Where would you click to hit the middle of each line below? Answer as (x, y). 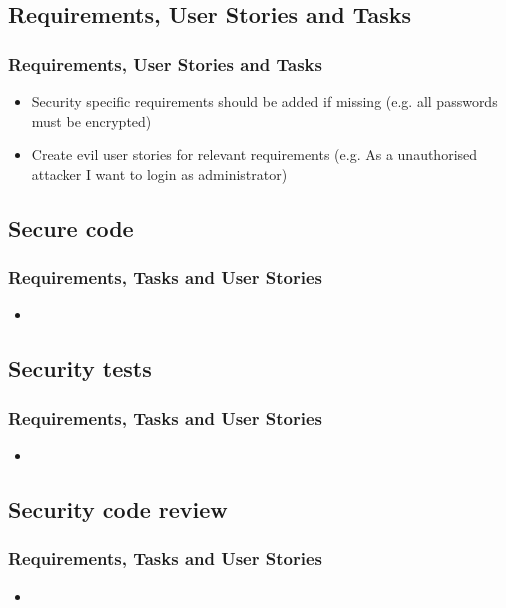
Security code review (118, 508)
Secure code (71, 227)
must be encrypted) (91, 120)
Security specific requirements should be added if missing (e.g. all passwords (264, 101)
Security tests (80, 368)
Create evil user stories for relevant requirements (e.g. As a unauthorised (254, 154)
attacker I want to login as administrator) (159, 173)
